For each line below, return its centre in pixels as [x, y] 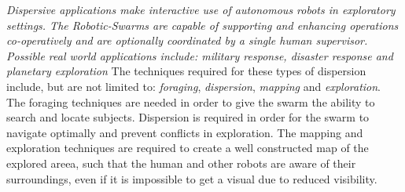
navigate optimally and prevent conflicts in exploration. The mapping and [185, 132]
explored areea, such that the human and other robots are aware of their [181, 163]
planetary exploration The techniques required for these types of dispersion [186, 71]
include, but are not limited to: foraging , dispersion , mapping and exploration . [194, 86]
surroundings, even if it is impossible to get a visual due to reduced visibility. [192, 178]
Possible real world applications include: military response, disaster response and [200, 55]
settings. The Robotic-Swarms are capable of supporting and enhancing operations [202, 25]
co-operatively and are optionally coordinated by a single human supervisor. [187, 40]
